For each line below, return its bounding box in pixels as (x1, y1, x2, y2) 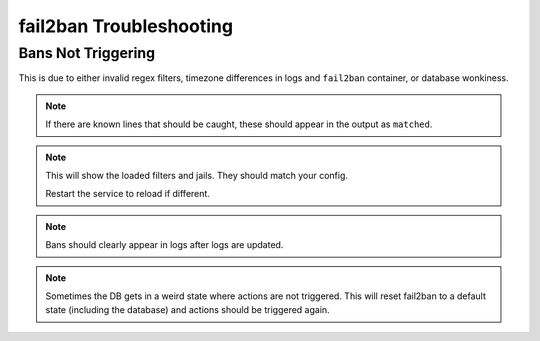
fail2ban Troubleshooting (18, 15, 234, 37)
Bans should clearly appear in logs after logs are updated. (45, 239, 284, 251)
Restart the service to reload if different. (45, 188, 210, 200)
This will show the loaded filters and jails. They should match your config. (45, 169, 349, 181)
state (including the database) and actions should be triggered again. (45, 304, 330, 316)
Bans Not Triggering (18, 44, 155, 62)
